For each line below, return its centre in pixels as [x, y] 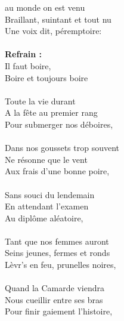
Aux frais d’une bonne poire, [57, 171]
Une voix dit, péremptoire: [53, 31]
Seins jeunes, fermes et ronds [58, 253]
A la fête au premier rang [51, 112]
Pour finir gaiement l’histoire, [59, 311]
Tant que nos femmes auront [57, 241]
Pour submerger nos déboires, [59, 124]
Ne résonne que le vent [46, 159]
